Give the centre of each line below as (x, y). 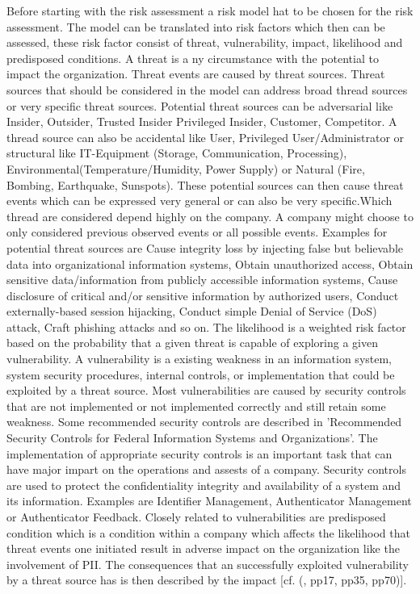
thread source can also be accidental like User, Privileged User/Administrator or (206, 137)
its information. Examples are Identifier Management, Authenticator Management (209, 501)
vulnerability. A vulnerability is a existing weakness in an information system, (199, 359)
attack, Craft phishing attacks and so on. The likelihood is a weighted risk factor (206, 326)
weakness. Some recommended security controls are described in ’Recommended (204, 422)
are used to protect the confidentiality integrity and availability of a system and (204, 485)
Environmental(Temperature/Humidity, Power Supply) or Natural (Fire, (186, 168)
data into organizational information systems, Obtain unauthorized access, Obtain (210, 264)
